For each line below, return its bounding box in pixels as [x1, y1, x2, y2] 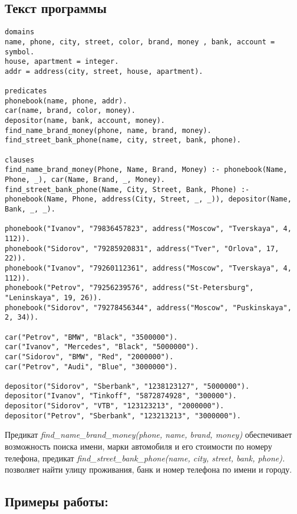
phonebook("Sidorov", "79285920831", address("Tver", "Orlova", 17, [5, 244, 279, 253]
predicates [5, 87, 47, 96]
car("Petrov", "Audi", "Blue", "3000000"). [5, 362, 178, 371]
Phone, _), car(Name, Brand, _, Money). [5, 175, 166, 184]
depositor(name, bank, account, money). [5, 116, 166, 125]
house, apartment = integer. [5, 57, 119, 66]
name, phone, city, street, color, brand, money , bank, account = [5, 37, 275, 46]
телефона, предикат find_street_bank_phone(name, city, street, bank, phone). [5, 451, 285, 464]
